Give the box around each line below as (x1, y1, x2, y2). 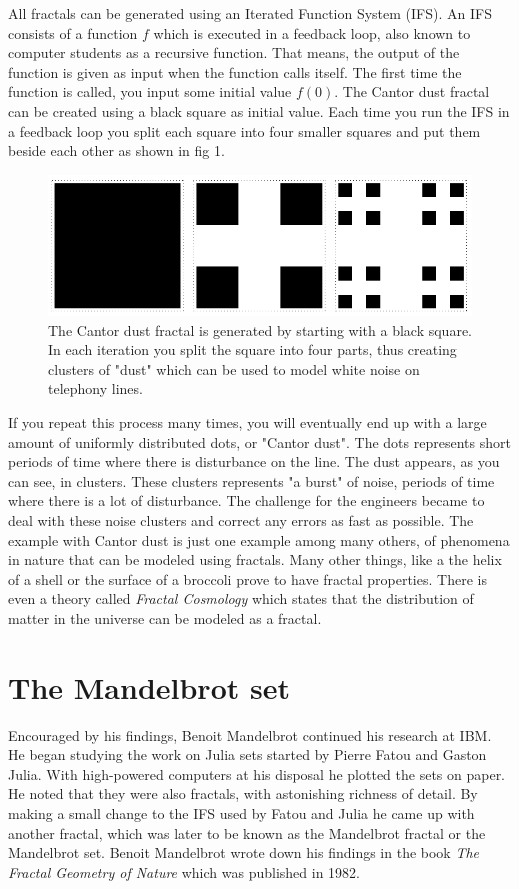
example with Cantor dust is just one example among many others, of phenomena (8, 529, 510, 550)
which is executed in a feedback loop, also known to (153, 22, 471, 43)
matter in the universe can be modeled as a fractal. (8, 607, 322, 628)
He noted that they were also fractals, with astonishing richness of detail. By (8, 783, 478, 804)
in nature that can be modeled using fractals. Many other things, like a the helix (8, 549, 502, 570)
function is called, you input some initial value (8, 81, 292, 102)
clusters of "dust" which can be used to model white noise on (48, 358, 420, 379)
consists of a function (8, 22, 138, 43)
